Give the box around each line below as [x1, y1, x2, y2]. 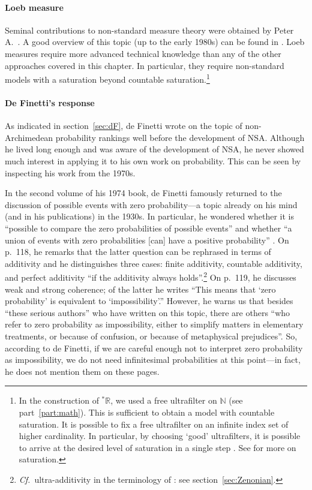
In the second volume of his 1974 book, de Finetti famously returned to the [5, 187, 282, 199]
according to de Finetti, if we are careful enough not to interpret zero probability [5, 341, 303, 354]
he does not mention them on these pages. [5, 365, 160, 377]
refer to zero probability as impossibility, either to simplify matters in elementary [5, 318, 304, 330]
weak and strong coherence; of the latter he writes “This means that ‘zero [5, 282, 276, 295]
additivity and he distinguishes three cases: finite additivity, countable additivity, [5, 257, 302, 269]
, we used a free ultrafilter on [110, 394, 217, 407]
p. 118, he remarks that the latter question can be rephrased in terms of [5, 245, 271, 258]
